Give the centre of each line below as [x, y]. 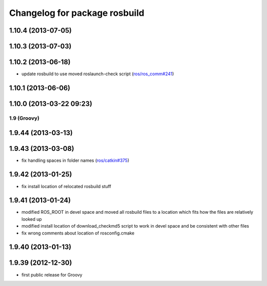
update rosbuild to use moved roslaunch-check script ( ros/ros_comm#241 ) [98, 74]
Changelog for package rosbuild [77, 13]
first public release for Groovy [52, 275]
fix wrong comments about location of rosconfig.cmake [78, 233]
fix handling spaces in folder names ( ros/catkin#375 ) [75, 160]
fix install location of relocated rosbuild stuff [66, 186]
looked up [32, 219]
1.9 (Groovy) [24, 118]
